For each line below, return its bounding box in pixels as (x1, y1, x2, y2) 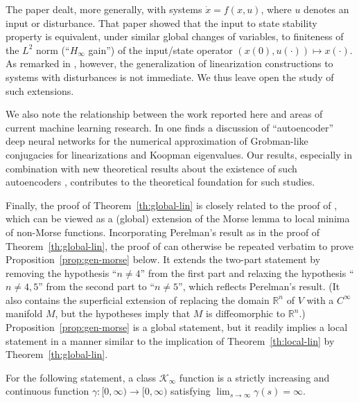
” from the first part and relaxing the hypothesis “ (140, 265, 354, 280)
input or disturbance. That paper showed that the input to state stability (6, 15, 317, 30)
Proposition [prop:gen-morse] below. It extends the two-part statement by (6, 252, 321, 267)
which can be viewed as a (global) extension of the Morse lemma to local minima (6, 211, 350, 226)
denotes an (304, 2, 349, 16)
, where (261, 2, 292, 16)
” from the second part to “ (38, 279, 155, 294)
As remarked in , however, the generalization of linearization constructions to (6, 56, 333, 71)
